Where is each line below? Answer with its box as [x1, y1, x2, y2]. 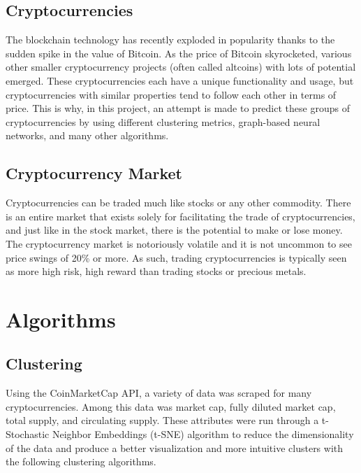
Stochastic [6, 427, 50, 442]
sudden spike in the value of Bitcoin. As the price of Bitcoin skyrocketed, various [6, 45, 352, 60]
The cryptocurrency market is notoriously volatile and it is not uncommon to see [6, 236, 352, 250]
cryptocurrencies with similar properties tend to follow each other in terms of [6, 87, 337, 101]
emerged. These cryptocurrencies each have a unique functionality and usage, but [6, 73, 354, 87]
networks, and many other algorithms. [6, 128, 169, 143]
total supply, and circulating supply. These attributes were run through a [6, 413, 319, 428]
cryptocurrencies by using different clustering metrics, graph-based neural [6, 114, 321, 129]
